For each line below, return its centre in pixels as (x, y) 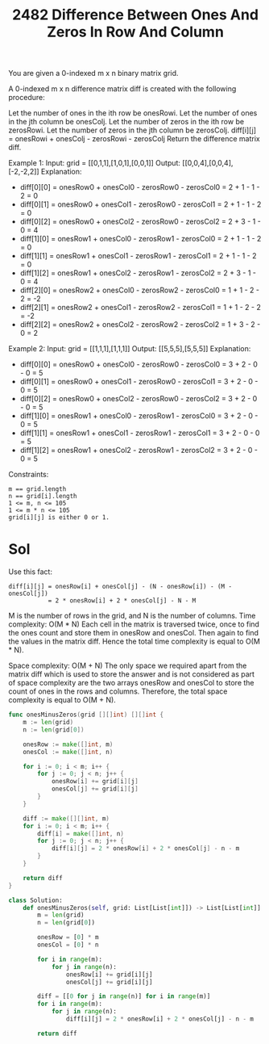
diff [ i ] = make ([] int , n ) (81, 833)
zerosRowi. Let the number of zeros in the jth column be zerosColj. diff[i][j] (132, 130)
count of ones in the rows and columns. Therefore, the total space (118, 691)
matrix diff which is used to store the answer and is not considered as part (132, 674)
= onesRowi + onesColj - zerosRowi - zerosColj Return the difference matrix (134, 139)
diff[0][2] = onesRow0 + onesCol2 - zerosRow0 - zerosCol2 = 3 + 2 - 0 (139, 399)
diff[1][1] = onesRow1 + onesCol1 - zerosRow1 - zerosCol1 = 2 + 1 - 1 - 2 (138, 256)
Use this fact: (30, 572)
